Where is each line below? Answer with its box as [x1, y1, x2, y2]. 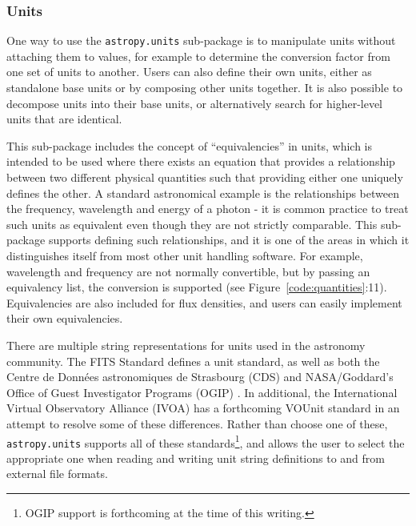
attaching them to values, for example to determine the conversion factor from [6, 47, 390, 64]
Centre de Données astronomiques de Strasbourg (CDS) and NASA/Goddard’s [6, 368, 394, 385]
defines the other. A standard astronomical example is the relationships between [6, 184, 399, 201]
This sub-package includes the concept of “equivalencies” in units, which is [6, 137, 372, 154]
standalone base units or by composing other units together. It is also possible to [6, 79, 403, 96]
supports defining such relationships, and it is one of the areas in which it [48, 231, 410, 248]
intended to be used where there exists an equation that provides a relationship [6, 153, 395, 170]
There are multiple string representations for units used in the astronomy [6, 336, 366, 353]
